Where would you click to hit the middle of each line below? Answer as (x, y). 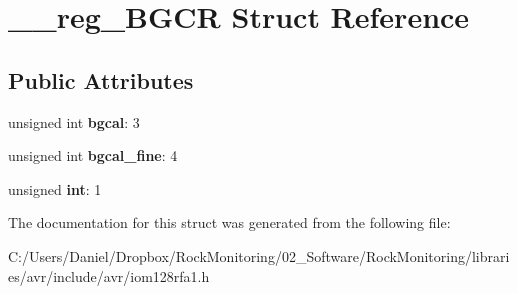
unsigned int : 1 (55, 188)
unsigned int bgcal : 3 (74, 121)
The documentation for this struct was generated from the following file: (229, 222)
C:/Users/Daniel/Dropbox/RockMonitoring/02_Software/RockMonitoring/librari (259, 255)
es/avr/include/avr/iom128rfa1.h (109, 275)
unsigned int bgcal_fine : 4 (93, 155)
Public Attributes (101, 79)
